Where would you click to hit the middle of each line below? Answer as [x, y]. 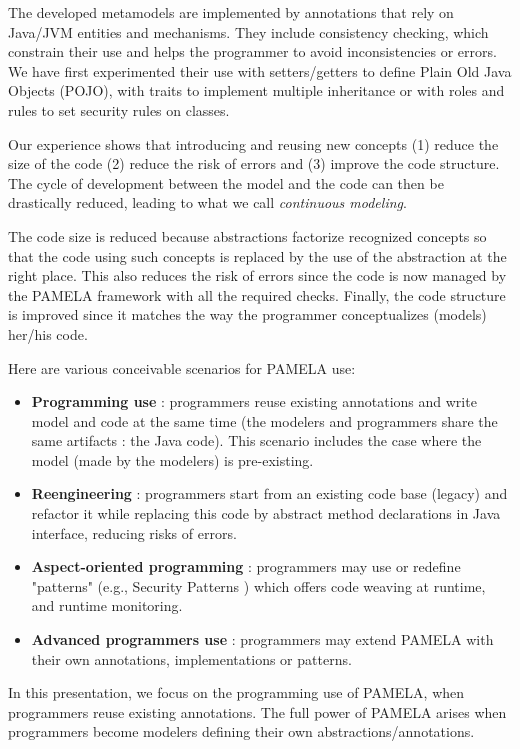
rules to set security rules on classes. [119, 109]
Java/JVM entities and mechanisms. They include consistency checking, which [248, 31]
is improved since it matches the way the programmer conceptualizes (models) [247, 314]
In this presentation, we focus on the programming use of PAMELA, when [236, 692]
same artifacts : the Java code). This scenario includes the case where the [256, 440]
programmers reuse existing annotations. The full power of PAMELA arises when [257, 711]
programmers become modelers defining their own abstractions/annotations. [241, 731]
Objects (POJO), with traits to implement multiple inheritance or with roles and [256, 90]
